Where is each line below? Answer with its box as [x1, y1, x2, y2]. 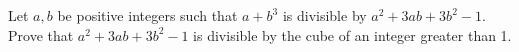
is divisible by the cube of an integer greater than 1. [193, 24, 512, 45]
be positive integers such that [57, 5, 238, 25]
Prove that [8, 24, 74, 45]
